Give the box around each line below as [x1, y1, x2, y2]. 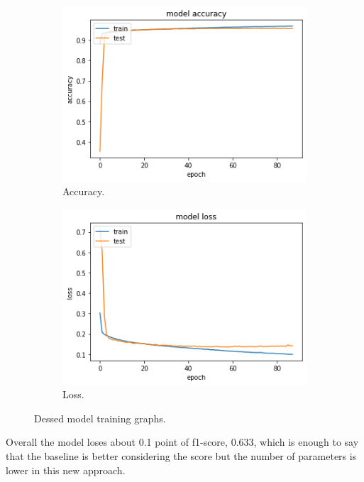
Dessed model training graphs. [34, 410, 166, 425]
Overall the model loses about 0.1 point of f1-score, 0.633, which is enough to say [6, 434, 359, 449]
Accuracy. [62, 184, 105, 199]
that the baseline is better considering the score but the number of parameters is [6, 449, 357, 464]
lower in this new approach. [6, 462, 126, 477]
